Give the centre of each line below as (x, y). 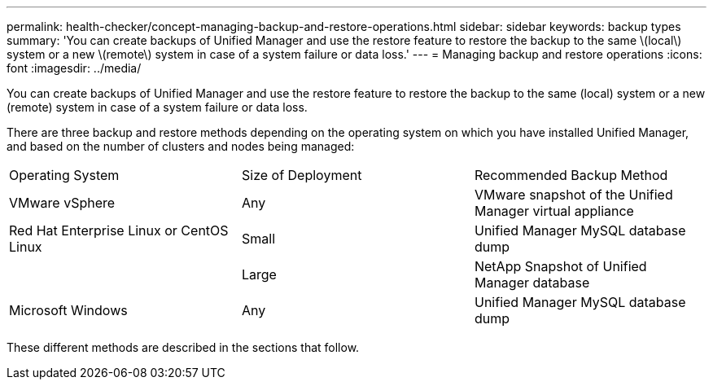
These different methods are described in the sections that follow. (183, 347)
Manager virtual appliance (554, 211)
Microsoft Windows (68, 310)
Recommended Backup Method (571, 175)
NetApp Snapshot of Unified (560, 266)
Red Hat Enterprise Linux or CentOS (119, 230)
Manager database (532, 283)
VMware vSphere (62, 203)
